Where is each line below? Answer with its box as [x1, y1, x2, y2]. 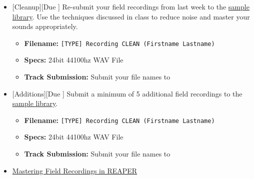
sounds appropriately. [12, 21, 78, 31]
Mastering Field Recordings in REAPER [12, 165, 137, 175]
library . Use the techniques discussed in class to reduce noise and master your [12, 11, 250, 21]
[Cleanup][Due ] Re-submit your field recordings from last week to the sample [12, 1, 249, 11]
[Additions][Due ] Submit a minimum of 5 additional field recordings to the [12, 88, 242, 98]
